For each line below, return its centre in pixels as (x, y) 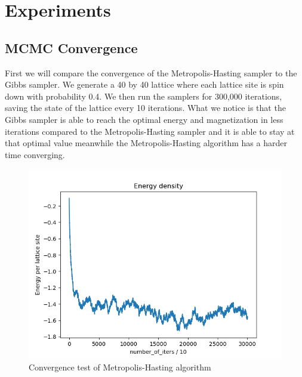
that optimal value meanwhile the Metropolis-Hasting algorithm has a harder (146, 143)
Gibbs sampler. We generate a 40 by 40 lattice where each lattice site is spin (144, 84)
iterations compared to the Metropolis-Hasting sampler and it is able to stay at (150, 131)
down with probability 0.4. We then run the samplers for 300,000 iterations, (144, 96)
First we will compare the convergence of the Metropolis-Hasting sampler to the (151, 72)
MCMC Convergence (71, 47)
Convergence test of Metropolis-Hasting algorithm (120, 367)
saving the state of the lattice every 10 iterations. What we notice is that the (145, 108)
